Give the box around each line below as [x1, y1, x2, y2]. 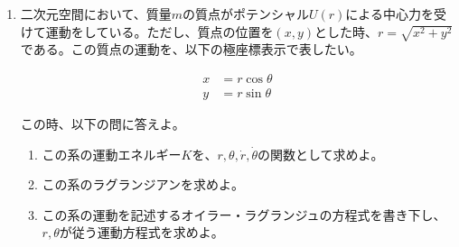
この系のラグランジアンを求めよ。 [42, 175, 245, 194]
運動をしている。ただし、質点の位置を [45, 22, 274, 41]
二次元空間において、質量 [20, 5, 172, 23]
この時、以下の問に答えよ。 [20, 114, 185, 133]
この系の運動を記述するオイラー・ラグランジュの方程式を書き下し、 [42, 205, 446, 224]
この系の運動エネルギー [42, 144, 182, 163]
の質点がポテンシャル [182, 5, 309, 23]
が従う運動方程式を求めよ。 [59, 223, 224, 242]
